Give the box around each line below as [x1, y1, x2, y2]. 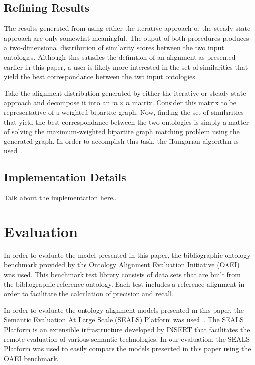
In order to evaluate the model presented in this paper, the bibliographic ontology [4, 250, 251, 260]
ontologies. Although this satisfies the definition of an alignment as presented [4, 52, 236, 62]
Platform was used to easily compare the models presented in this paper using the [4, 343, 251, 354]
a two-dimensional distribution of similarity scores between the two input [4, 42, 224, 53]
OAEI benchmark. [4, 353, 59, 363]
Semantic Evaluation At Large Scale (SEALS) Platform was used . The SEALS [4, 314, 244, 325]
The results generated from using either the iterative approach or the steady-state [4, 23, 251, 33]
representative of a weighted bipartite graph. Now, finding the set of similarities [4, 107, 244, 117]
